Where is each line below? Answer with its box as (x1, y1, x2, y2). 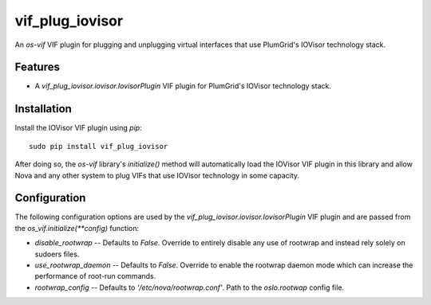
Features (14, 61, 60, 74)
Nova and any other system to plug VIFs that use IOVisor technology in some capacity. (14, 170, 299, 180)
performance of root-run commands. (34, 272, 156, 281)
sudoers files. (34, 249, 80, 259)
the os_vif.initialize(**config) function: (14, 223, 140, 233)
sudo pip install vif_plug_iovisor (29, 142, 168, 151)
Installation (14, 102, 72, 115)
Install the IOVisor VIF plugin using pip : (14, 123, 143, 133)
